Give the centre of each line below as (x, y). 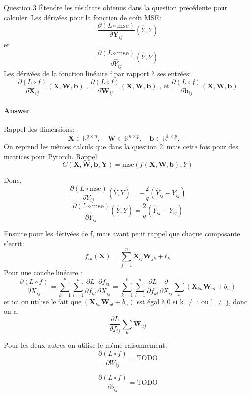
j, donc (237, 301)
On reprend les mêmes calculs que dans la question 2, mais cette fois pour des (121, 147)
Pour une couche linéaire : (43, 272)
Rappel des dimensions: (39, 129)
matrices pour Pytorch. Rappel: (52, 156)
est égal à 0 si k (160, 301)
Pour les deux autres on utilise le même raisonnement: (85, 345)
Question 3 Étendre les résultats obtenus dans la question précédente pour (116, 7)
